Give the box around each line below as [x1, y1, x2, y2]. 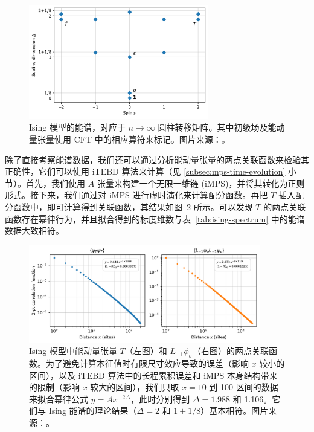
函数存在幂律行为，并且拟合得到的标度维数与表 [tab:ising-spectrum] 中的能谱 [5, 212, 305, 225]
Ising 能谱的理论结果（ [48, 404, 137, 417]
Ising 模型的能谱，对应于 [29, 121, 126, 134]
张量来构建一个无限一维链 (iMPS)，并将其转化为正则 [97, 176, 305, 189]
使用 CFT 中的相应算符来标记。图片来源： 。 [54, 132, 230, 145]
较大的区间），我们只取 [90, 381, 179, 393]
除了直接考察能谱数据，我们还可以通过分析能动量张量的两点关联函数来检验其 [5, 153, 309, 166]
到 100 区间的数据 [209, 381, 278, 393]
